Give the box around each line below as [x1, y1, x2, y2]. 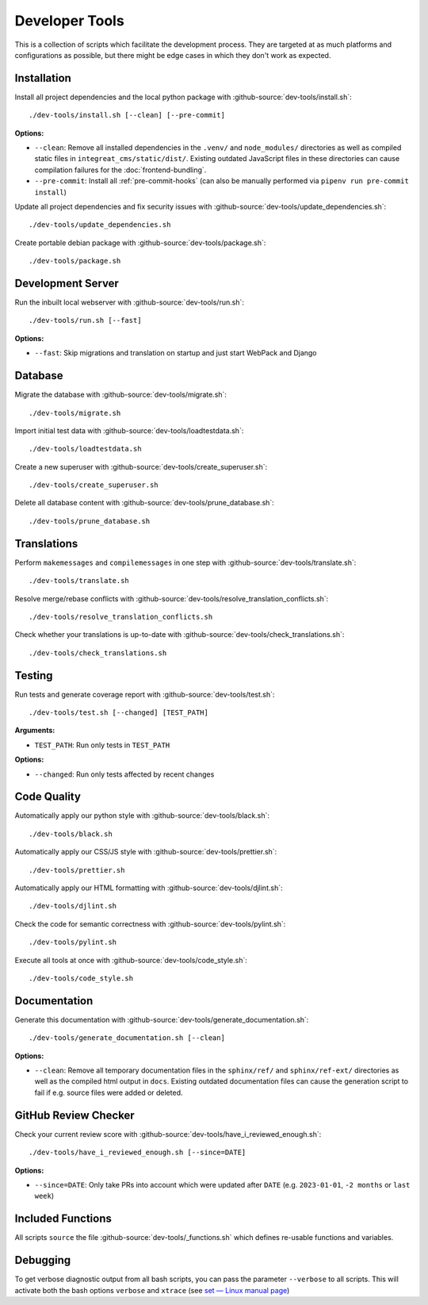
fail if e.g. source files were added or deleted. [34, 1088, 183, 1097]
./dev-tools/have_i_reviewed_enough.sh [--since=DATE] [29, 1148, 246, 1157]
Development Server [14, 276, 119, 290]
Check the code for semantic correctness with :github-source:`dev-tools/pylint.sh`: [14, 919, 286, 928]
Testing [14, 669, 53, 682]
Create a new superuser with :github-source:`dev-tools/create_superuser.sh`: [14, 462, 268, 471]
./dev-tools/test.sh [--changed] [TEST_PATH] [29, 708, 209, 717]
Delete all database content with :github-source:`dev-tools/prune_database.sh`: [14, 498, 275, 508]
